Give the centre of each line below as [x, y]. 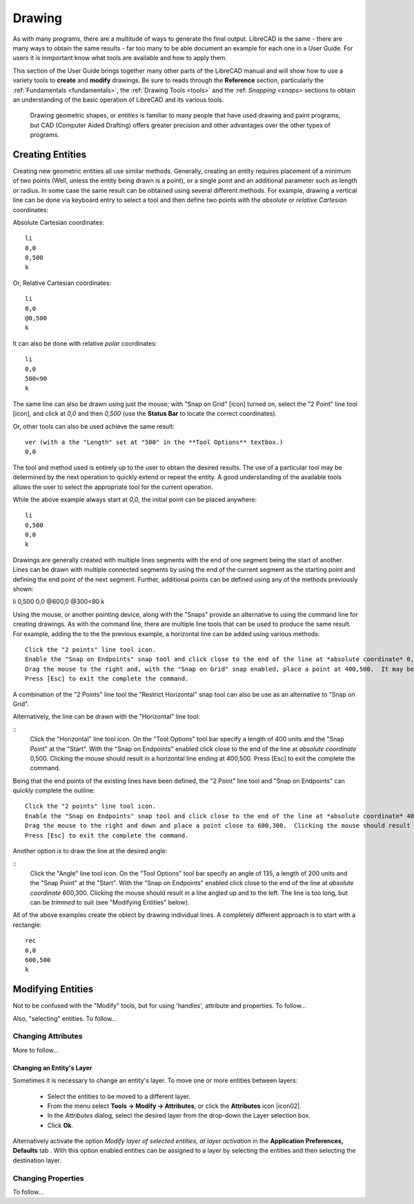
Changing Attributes [48, 1036]
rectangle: [27, 925]
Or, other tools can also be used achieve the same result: [94, 426]
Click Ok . [60, 1125]
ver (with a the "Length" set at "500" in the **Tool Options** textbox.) [154, 442]
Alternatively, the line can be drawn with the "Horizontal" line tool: [106, 716]
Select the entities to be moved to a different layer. [119, 1096]
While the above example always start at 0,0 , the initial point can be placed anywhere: [135, 499]
